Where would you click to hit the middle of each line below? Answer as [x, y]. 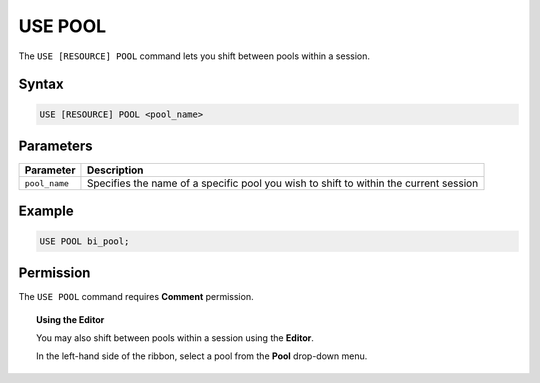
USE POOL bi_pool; [84, 241]
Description [115, 170]
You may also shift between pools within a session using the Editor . [175, 337]
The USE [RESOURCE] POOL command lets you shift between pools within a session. [194, 56]
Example [46, 211]
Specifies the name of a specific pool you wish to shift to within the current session [282, 183]
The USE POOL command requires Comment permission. [136, 297]
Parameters [55, 145]
